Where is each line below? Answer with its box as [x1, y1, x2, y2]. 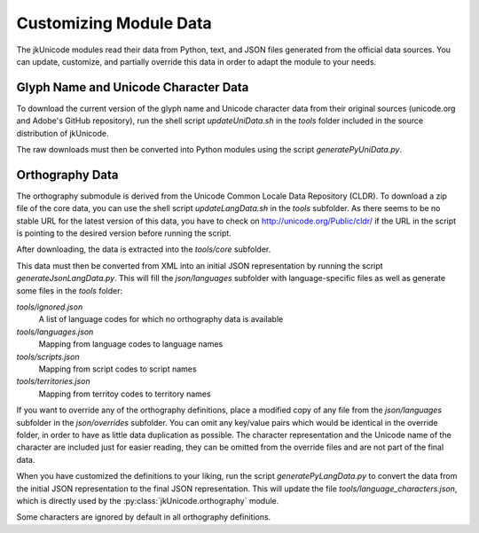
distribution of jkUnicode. [16, 128, 109, 138]
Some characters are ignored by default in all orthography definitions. [16, 512, 271, 522]
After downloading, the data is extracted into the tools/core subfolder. [16, 244, 271, 255]
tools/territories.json [16, 376, 90, 387]
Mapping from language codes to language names [38, 339, 224, 349]
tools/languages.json [16, 326, 94, 337]
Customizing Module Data [16, 13, 212, 33]
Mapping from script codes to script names [38, 364, 197, 374]
